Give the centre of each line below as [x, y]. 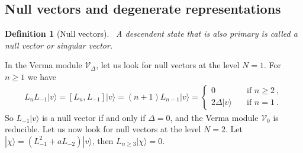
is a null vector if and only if [94, 117]
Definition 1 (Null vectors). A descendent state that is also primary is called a [151, 34]
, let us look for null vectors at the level [168, 65]
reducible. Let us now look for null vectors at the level [103, 129]
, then [103, 140]
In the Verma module [43, 65]
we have [42, 76]
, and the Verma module [214, 117]
